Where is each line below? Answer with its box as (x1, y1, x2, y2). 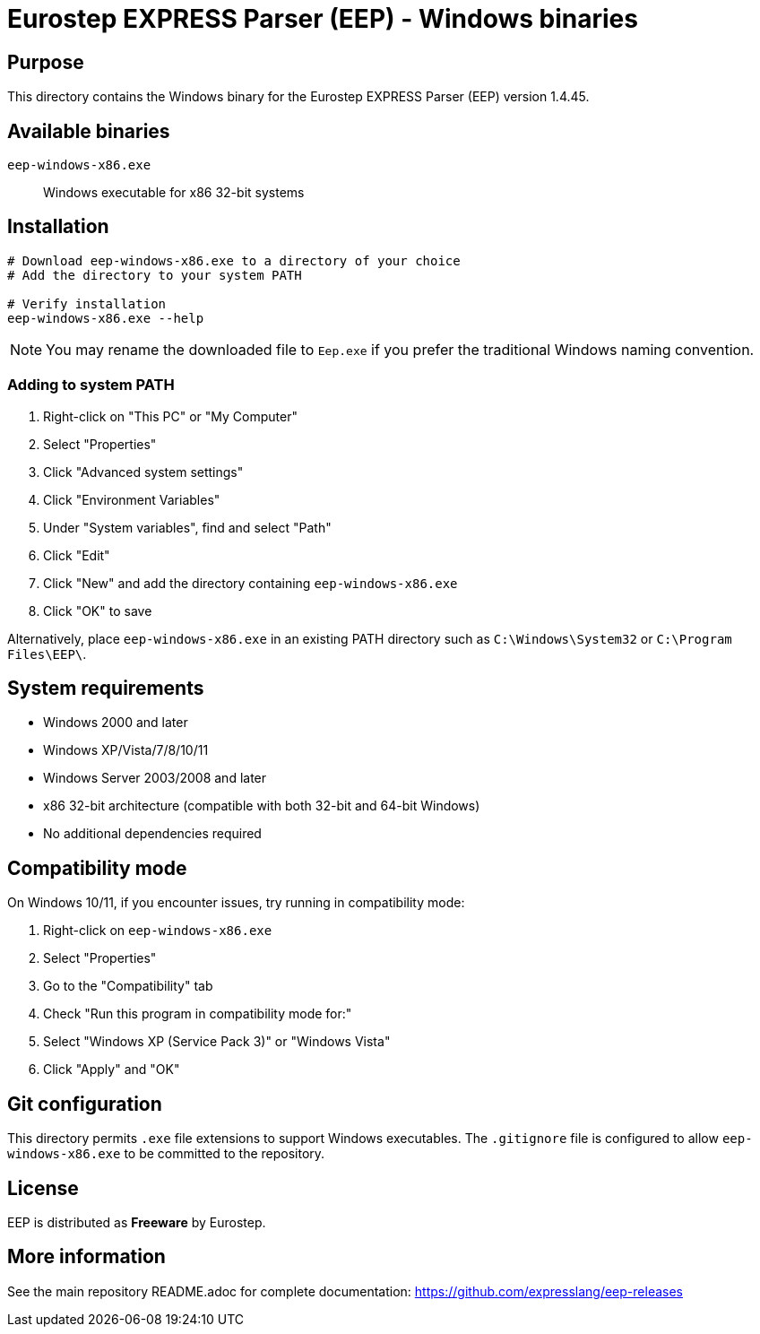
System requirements (7, 677, 204, 700)
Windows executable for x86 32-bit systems (43, 185, 305, 201)
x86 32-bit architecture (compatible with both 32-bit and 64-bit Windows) (43, 798, 480, 814)
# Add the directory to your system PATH (7, 267, 302, 282)
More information (7, 1245, 166, 1269)
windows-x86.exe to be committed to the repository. (7, 1146, 325, 1162)
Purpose (7, 50, 84, 74)
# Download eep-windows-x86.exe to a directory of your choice (7, 253, 461, 268)
